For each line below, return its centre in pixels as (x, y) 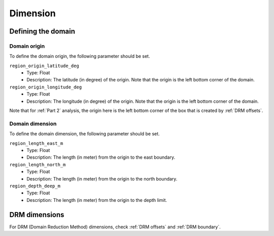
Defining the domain (42, 31)
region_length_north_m (38, 165)
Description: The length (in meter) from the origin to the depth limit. (97, 200)
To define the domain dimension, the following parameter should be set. (84, 134)
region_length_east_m (36, 143)
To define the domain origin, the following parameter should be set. (80, 56)
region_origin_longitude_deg (46, 87)
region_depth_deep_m (35, 186)
